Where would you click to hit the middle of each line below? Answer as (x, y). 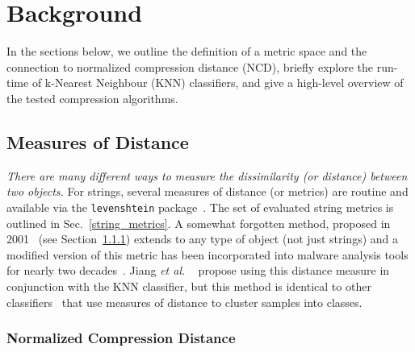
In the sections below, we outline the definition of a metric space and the (187, 51)
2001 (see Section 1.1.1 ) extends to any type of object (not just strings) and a (202, 239)
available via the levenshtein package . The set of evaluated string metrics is (200, 207)
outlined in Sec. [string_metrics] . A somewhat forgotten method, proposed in (199, 223)
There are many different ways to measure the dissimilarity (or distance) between (207, 175)
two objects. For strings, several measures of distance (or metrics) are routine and (207, 191)
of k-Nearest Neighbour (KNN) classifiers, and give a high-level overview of (218, 83)
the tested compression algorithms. (92, 98)
